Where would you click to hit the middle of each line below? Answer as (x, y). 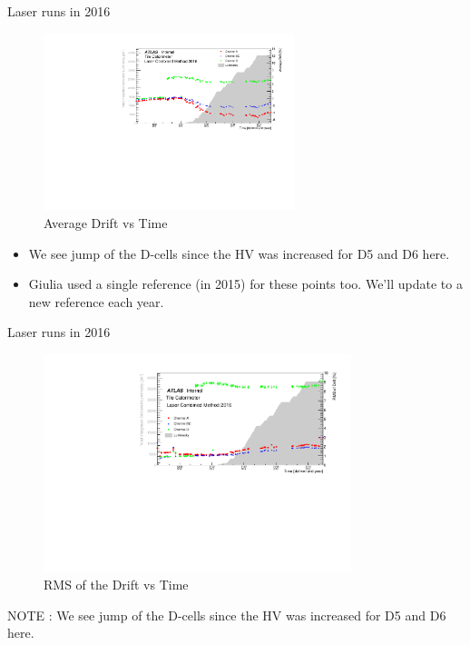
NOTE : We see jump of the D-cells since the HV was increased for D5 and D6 (227, 615)
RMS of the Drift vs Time (116, 585)
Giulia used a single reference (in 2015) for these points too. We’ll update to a (245, 284)
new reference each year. (96, 301)
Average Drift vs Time (106, 222)
